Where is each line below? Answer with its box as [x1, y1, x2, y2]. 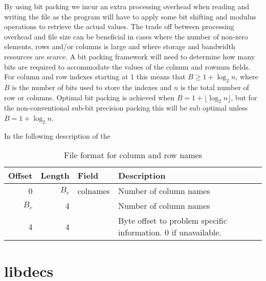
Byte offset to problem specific [118, 214, 227, 227]
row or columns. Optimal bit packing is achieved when [4, 92, 175, 102]
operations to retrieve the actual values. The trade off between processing [4, 21, 234, 32]
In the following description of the [4, 130, 110, 141]
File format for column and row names [64, 149, 202, 161]
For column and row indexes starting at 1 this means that [4, 71, 186, 82]
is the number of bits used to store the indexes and [12, 81, 172, 92]
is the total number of [180, 81, 249, 92]
